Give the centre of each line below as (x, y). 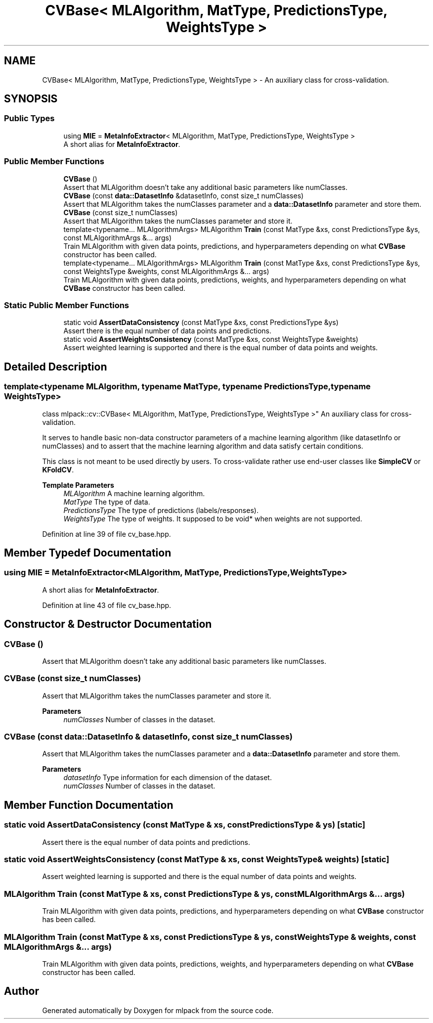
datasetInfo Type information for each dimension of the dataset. (168, 778)
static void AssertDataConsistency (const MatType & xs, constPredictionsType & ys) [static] (185, 825)
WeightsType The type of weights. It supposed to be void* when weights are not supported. (213, 518)
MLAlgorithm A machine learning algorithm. (134, 493)
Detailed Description (56, 367)
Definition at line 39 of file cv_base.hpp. (107, 534)
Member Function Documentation (89, 805)
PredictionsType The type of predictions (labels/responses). (161, 510)
